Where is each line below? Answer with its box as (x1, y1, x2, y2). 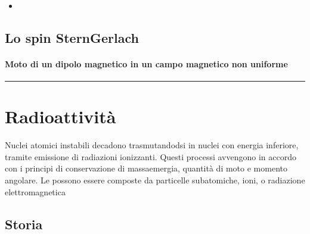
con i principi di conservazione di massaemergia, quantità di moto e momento (5, 162, 287, 174)
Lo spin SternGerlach (5, 28, 139, 46)
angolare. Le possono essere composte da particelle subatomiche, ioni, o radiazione (5, 174, 305, 186)
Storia (5, 214, 43, 233)
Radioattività (5, 104, 116, 129)
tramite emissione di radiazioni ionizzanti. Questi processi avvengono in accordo (5, 150, 296, 163)
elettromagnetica (5, 185, 66, 198)
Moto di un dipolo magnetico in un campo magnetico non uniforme (5, 57, 288, 70)
